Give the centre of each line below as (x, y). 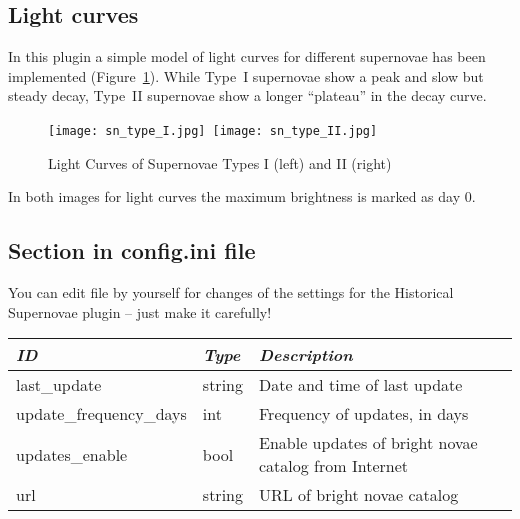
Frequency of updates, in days (364, 414)
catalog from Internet (333, 466)
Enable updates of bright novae (368, 443)
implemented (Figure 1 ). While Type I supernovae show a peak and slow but (246, 75)
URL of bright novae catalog (359, 495)
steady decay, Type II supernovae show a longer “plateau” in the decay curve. (247, 95)
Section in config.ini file (132, 250)
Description (306, 355)
